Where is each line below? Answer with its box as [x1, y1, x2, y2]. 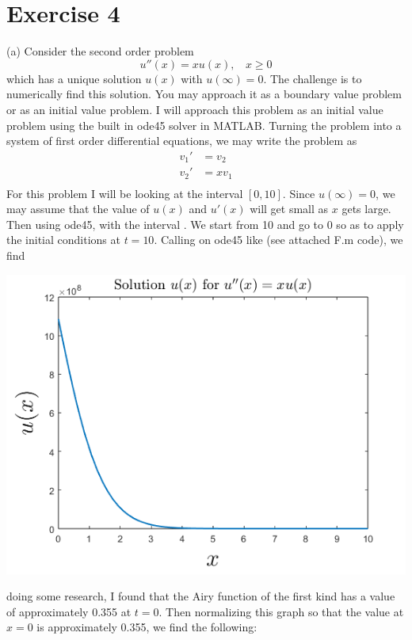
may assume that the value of [6, 200, 150, 217]
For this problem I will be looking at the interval [6, 185, 243, 201]
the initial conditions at [6, 231, 120, 248]
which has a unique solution [6, 70, 142, 86]
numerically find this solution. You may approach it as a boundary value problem [6, 86, 402, 102]
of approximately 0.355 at [6, 603, 132, 619]
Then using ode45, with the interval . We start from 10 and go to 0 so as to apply [6, 215, 404, 232]
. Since [282, 185, 315, 201]
